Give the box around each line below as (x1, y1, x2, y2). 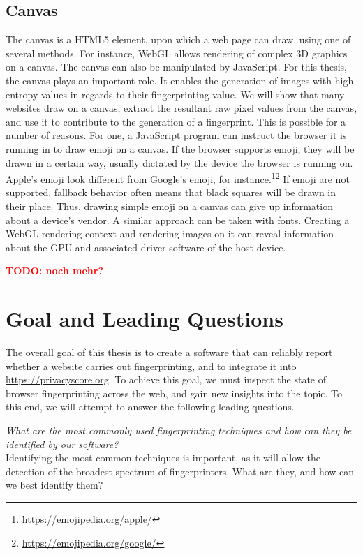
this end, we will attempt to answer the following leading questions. (6, 399, 295, 414)
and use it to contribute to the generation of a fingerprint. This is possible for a (6, 114, 346, 128)
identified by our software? (6, 436, 119, 451)
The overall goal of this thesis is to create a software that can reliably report (6, 345, 333, 360)
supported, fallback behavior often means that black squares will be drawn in (6, 185, 336, 200)
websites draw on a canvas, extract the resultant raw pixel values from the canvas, (6, 101, 357, 115)
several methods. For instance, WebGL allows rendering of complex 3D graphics (6, 45, 348, 60)
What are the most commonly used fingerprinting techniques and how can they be (6, 423, 352, 438)
